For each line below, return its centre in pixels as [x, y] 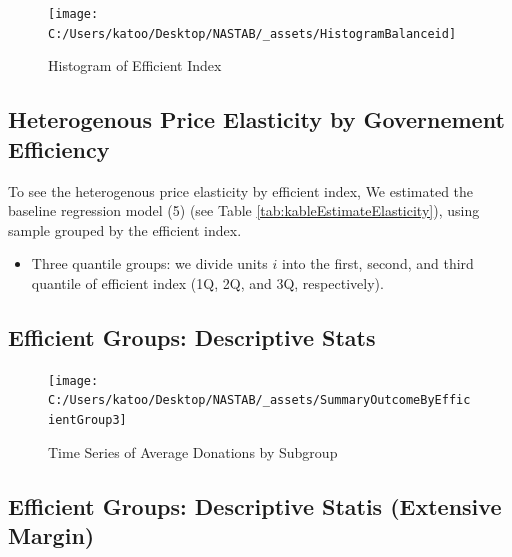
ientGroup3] [87, 419]
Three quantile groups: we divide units [149, 263]
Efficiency [59, 148]
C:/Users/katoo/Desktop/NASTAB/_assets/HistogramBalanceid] [252, 33]
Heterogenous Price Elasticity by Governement [256, 119]
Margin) [51, 535]
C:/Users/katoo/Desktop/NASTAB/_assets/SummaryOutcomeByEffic [259, 400]
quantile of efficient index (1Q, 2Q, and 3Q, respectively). [207, 282]
